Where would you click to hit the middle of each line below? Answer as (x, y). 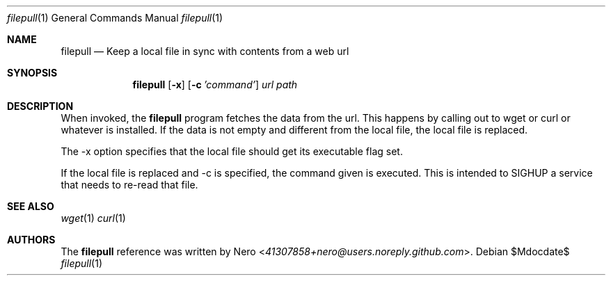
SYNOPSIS (32, 73)
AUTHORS (31, 240)
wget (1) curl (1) (93, 218)
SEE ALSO (31, 206)
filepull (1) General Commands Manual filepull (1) (115, 18)
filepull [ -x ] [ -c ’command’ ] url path (215, 85)
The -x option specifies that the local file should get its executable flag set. (232, 151)
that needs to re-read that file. (129, 185)
